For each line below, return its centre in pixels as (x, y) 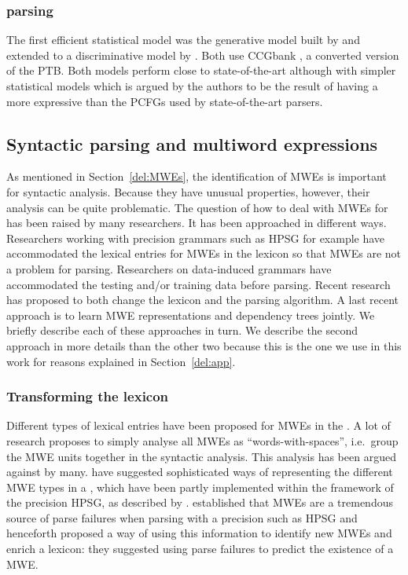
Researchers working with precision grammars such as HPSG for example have (196, 238)
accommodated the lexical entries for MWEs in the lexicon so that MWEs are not (204, 253)
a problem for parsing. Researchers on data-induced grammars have (169, 268)
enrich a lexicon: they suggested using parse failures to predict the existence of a (200, 549)
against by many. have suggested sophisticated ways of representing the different (200, 472)
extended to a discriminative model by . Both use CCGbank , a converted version (203, 55)
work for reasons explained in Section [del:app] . (121, 361)
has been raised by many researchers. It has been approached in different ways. (197, 223)
